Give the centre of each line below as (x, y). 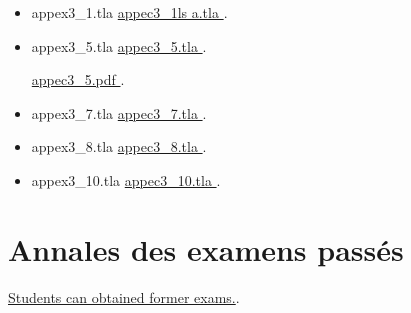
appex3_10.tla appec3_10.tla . (126, 179)
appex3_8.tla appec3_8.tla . (119, 146)
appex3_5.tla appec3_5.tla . (119, 45)
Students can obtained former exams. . (124, 296)
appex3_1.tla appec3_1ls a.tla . (129, 12)
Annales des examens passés (206, 248)
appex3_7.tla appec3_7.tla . (119, 112)
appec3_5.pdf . (78, 79)
